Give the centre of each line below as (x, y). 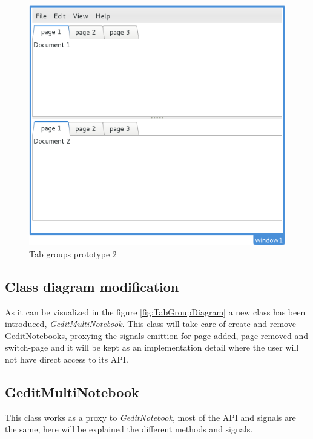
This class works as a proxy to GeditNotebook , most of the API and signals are (150, 417)
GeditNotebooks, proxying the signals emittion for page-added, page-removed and (156, 335)
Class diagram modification (92, 286)
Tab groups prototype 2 (73, 253)
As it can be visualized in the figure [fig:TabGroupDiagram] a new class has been (155, 312)
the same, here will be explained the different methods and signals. (129, 429)
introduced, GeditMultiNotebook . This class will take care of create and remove (150, 324)
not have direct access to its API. (67, 359)
